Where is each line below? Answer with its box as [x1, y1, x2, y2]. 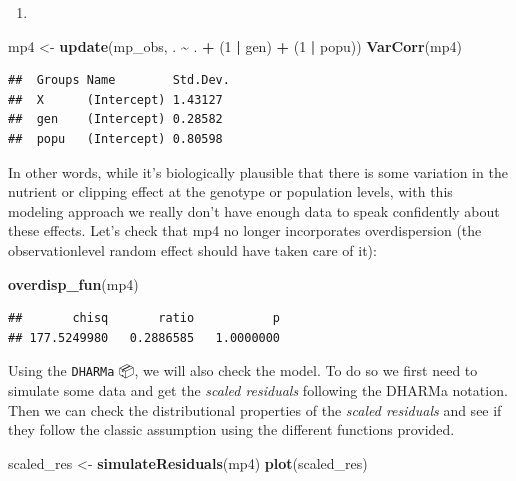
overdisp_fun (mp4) [8, 273, 139, 294]
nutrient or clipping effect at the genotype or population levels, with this [8, 181, 453, 202]
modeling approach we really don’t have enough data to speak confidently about [8, 200, 500, 221]
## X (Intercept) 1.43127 [8, 92, 223, 107]
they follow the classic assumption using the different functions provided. [8, 419, 455, 440]
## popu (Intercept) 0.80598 [8, 131, 223, 146]
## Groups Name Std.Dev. [8, 73, 230, 88]
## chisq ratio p [8, 311, 281, 326]
